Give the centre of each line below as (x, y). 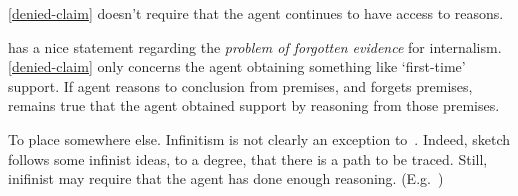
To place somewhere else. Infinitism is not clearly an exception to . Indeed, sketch (259, 138)
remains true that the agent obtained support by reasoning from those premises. (254, 105)
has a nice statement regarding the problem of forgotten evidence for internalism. (255, 46)
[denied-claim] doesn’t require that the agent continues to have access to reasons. (256, 13)
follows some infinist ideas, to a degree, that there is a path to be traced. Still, (248, 158)
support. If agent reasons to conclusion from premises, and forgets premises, (240, 85)
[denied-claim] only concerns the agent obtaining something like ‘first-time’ (237, 66)
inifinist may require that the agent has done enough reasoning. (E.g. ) (226, 178)
